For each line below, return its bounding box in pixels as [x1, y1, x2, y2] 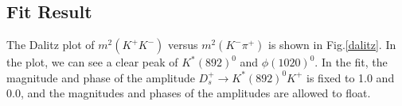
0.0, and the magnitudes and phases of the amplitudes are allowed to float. [6, 85, 371, 101]
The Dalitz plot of [6, 36, 95, 53]
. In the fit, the [314, 54, 388, 70]
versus [168, 36, 198, 53]
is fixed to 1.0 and [306, 69, 395, 85]
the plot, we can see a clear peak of [6, 54, 178, 70]
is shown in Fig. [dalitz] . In [268, 36, 396, 53]
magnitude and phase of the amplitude [6, 69, 195, 85]
